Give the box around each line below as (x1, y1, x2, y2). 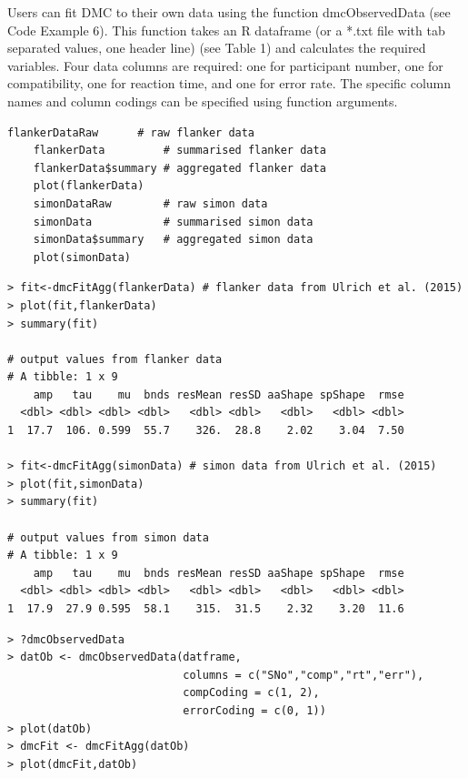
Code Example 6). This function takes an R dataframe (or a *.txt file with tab (7, 20, 445, 39)
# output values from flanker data (7, 352, 223, 366)
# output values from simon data (7, 530, 209, 544)
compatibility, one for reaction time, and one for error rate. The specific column (7, 74, 452, 93)
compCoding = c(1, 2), (183, 686, 320, 700)
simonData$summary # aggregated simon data (33, 233, 314, 247)
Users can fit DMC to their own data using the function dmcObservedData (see (7, 3, 451, 21)
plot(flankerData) (33, 179, 144, 193)
